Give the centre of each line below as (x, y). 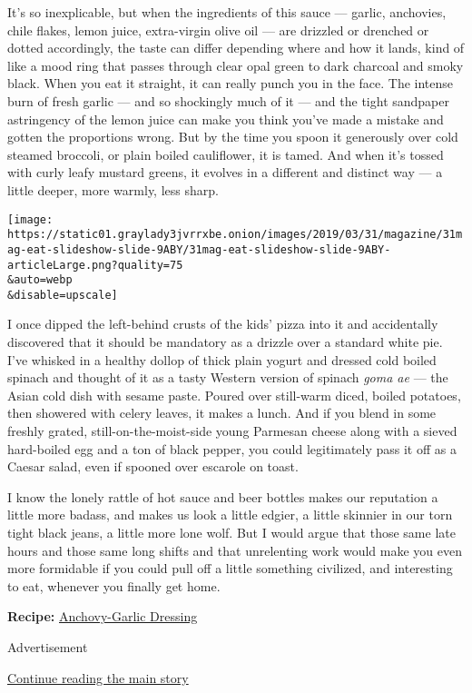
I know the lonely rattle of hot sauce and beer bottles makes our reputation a (223, 496)
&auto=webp (40, 280)
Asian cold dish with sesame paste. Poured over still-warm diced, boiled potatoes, (234, 395)
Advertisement (48, 646)
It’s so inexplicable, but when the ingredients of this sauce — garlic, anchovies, (227, 12)
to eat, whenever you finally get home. (114, 585)
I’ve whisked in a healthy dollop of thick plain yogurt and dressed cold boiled (222, 359)
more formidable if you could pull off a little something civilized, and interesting (230, 568)
